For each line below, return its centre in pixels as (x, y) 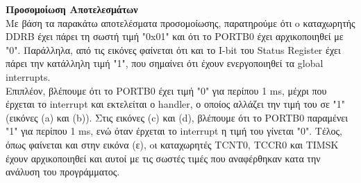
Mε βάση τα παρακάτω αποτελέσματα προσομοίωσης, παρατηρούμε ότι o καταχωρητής (180, 22)
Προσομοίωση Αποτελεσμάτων (72, 9)
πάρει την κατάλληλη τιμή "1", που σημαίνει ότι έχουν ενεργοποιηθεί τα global (165, 63)
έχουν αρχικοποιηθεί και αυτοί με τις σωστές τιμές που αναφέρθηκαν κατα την (163, 158)
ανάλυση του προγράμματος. (63, 172)
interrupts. (28, 76)
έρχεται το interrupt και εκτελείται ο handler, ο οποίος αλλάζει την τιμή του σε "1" (176, 104)
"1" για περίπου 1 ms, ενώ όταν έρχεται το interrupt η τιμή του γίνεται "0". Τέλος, (174, 131)
